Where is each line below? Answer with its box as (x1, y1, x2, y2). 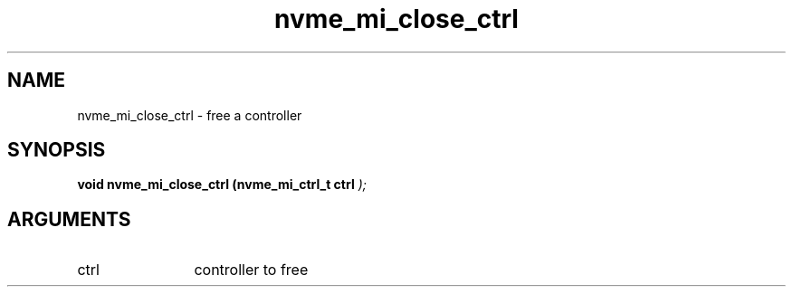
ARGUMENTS (7, 207, 131, 231)
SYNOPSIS (7, 138, 106, 162)
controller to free (194, 261, 309, 280)
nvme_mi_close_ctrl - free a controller (77, 107, 302, 123)
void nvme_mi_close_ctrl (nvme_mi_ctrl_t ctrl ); (77, 176, 367, 193)
